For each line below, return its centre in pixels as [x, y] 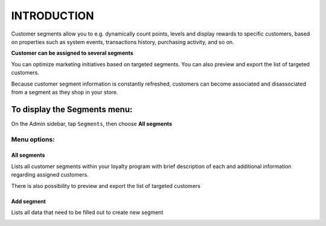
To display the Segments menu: [72, 109]
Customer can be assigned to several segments [72, 53]
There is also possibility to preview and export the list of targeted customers [106, 186]
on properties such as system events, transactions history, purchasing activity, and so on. [123, 42]
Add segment [29, 201]
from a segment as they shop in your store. [65, 92]
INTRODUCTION [53, 16]
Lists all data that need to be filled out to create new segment [87, 212]
